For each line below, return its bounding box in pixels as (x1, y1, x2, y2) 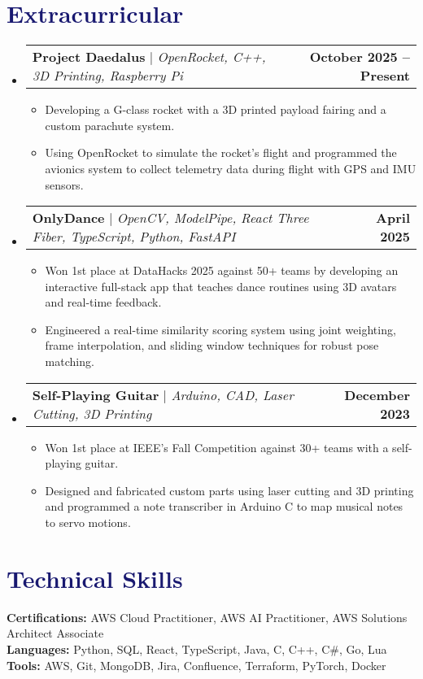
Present (360, 66, 410, 85)
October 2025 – (309, 47, 410, 67)
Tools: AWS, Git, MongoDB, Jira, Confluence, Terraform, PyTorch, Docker (7, 656, 386, 673)
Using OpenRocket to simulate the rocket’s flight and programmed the (45, 144, 397, 161)
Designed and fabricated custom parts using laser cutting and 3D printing (45, 481, 414, 498)
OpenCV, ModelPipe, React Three (116, 208, 309, 228)
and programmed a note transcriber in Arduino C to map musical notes (45, 498, 403, 515)
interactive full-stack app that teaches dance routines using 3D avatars (45, 277, 397, 294)
